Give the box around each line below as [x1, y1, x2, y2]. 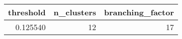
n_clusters [53, 6, 96, 18]
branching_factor [104, 6, 174, 18]
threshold [8, 6, 46, 18]
